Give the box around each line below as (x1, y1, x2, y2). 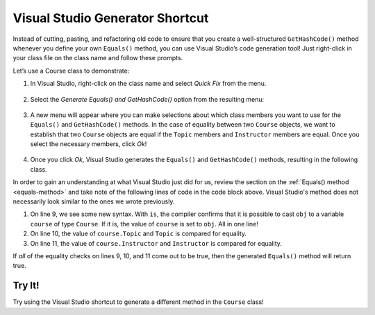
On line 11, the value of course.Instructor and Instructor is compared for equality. (30, 239, 283, 247)
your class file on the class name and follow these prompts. (12, 54, 183, 62)
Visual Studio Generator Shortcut (12, 10, 209, 26)
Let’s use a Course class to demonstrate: (12, 66, 130, 75)
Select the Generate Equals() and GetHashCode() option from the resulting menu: (30, 95, 264, 103)
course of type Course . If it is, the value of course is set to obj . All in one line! (30, 219, 258, 228)
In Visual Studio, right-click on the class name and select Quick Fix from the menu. (30, 80, 267, 88)
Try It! (12, 280, 40, 291)
